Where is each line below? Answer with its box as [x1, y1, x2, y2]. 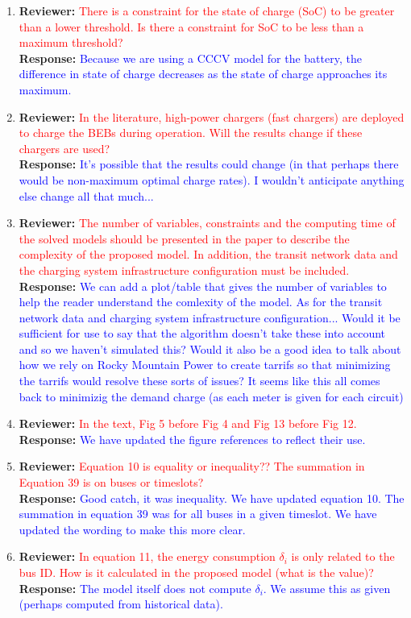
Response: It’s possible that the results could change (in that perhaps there [19, 156, 399, 172]
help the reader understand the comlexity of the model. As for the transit [19, 293, 383, 310]
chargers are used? [19, 139, 110, 156]
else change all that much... [19, 187, 154, 204]
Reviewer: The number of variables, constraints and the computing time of [19, 214, 396, 231]
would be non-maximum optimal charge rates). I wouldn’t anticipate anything [19, 171, 405, 188]
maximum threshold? [19, 34, 123, 51]
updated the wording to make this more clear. [19, 521, 246, 537]
